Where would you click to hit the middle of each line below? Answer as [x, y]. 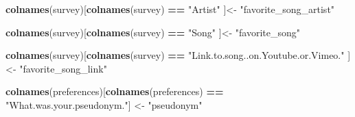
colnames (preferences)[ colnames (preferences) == [115, 91]
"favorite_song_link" [63, 68]
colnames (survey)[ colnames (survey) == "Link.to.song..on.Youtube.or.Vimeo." [175, 55]
